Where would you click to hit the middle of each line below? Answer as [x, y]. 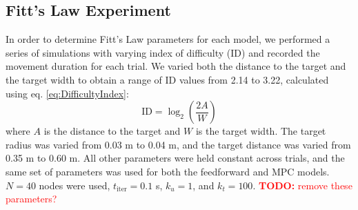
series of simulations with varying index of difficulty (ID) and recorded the [163, 52]
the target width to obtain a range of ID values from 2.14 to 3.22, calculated [167, 79]
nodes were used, [74, 185]
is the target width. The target [261, 131]
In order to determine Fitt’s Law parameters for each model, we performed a [168, 39]
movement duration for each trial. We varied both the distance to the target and [176, 66]
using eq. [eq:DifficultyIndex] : [67, 93]
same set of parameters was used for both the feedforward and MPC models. [168, 171]
